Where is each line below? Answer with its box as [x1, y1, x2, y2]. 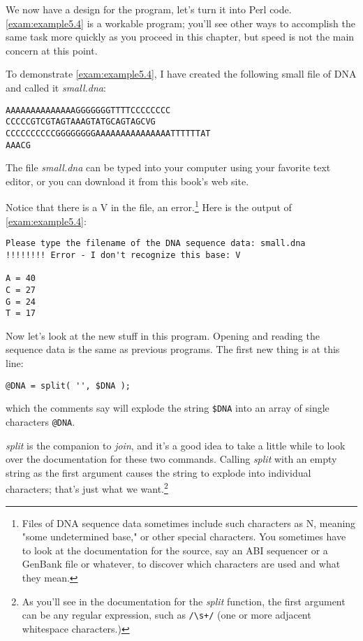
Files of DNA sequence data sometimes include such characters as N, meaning [22, 515, 356, 530]
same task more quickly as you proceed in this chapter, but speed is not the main [6, 29, 355, 44]
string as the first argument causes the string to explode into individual [6, 465, 311, 480]
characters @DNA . [6, 414, 75, 428]
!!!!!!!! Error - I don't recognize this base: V [6, 250, 241, 260]
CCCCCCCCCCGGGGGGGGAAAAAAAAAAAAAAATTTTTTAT [6, 128, 211, 138]
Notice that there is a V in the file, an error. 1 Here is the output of [6, 198, 292, 215]
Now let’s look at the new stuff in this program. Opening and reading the [6, 328, 320, 343]
